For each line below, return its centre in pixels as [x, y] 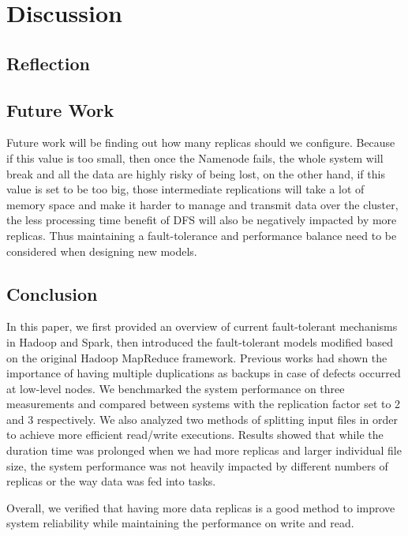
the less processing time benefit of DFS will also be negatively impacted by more [202, 220]
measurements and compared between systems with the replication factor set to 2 [204, 404]
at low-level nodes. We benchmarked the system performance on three [176, 388]
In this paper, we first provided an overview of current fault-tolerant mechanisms [202, 326]
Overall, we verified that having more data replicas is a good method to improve [201, 507]
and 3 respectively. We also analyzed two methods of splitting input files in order [202, 419]
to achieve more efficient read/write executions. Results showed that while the [195, 435]
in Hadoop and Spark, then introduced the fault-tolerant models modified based [200, 341]
